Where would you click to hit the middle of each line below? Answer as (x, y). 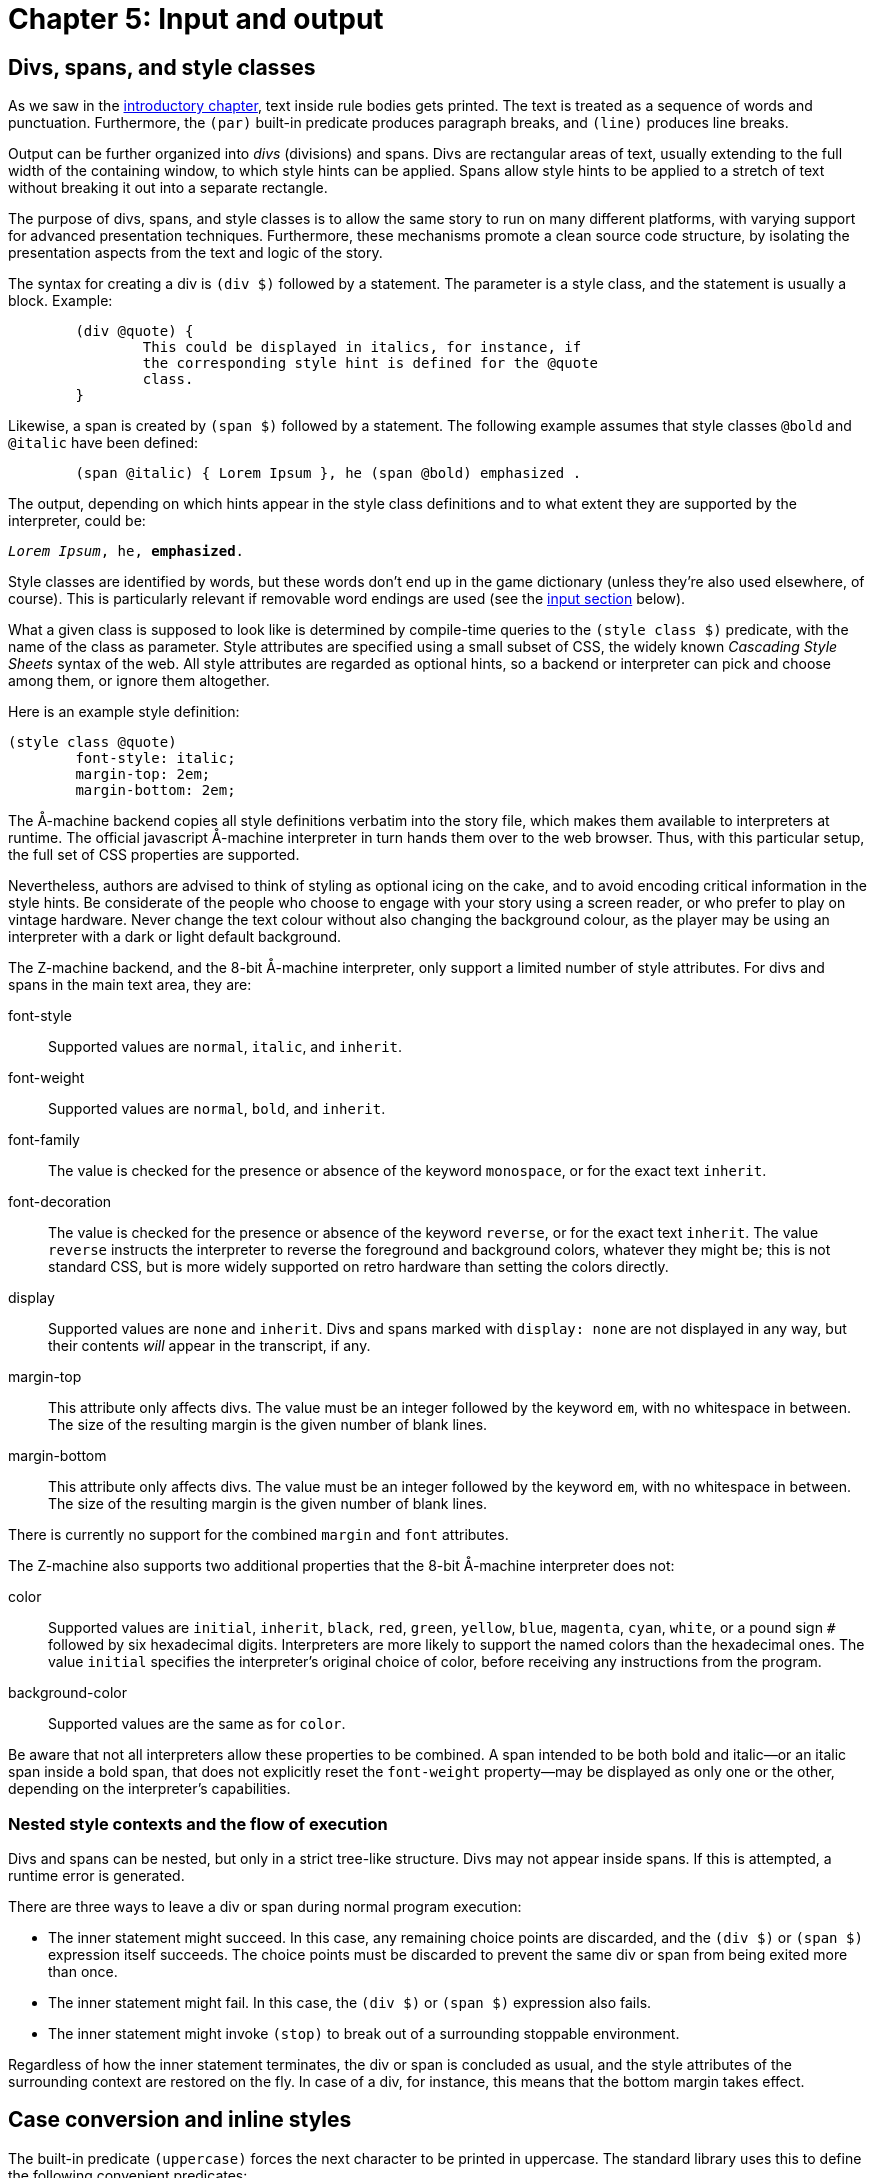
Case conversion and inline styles (180, 2120)
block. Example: (60, 301)
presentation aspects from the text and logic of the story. (195, 253)
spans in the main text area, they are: (130, 985)
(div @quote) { (134, 331)
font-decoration (60, 1202)
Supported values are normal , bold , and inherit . (217, 1109)
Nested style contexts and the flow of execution (198, 1823)
